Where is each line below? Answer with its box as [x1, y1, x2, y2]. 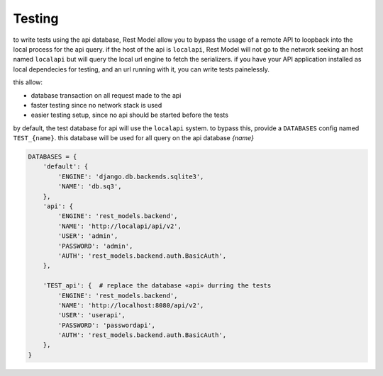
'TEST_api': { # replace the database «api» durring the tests [43, 282, 272, 290]
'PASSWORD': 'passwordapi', [57, 321, 156, 329]
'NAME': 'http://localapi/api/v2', [57, 222, 182, 230]
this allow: [13, 78, 43, 86]
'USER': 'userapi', [57, 312, 126, 319]
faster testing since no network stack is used [30, 101, 162, 109]
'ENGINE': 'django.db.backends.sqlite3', [57, 172, 204, 181]
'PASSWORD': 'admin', [57, 241, 133, 250]
